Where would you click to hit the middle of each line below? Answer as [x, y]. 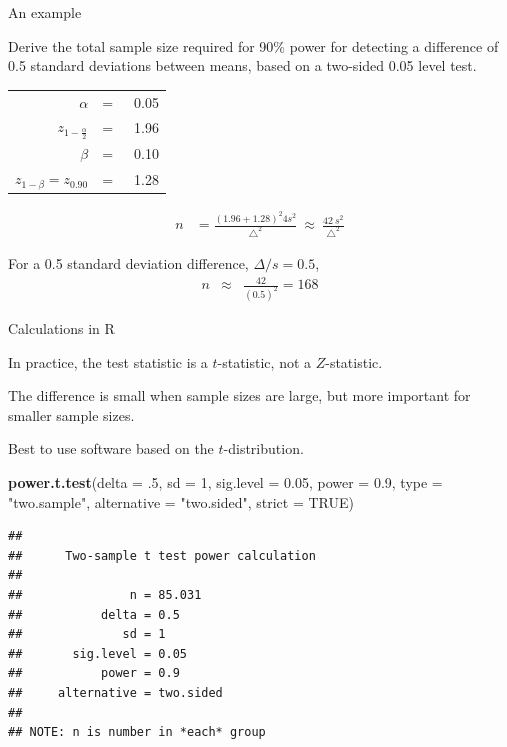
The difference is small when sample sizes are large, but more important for [239, 395]
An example [45, 12]
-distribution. [263, 448]
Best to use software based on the [111, 448]
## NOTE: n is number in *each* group [137, 732]
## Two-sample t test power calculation [162, 555]
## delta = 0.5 [94, 614]
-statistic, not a [264, 361]
